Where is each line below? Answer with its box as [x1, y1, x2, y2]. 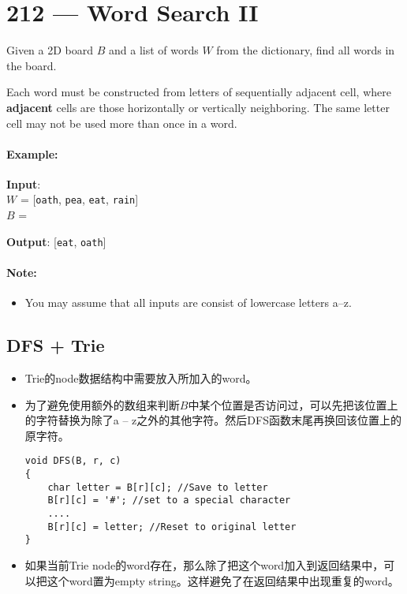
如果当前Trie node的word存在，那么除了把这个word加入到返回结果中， [24, 556, 384, 573]
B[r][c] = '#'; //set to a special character [47, 495, 291, 506]
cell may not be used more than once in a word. [6, 114, 237, 131]
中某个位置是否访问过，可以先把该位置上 [188, 396, 398, 413]
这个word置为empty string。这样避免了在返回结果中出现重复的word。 [47, 572, 399, 588]
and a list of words [108, 42, 199, 58]
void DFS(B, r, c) [24, 455, 121, 467]
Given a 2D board [6, 42, 94, 58]
